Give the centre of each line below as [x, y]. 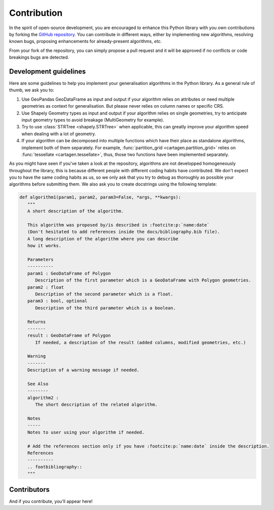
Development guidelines [47, 71]
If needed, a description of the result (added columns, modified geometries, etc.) [141, 342]
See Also [38, 384]
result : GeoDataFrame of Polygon [69, 335]
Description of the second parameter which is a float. [104, 294]
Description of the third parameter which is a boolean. [106, 308]
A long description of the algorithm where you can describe [103, 239]
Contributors [29, 490]
